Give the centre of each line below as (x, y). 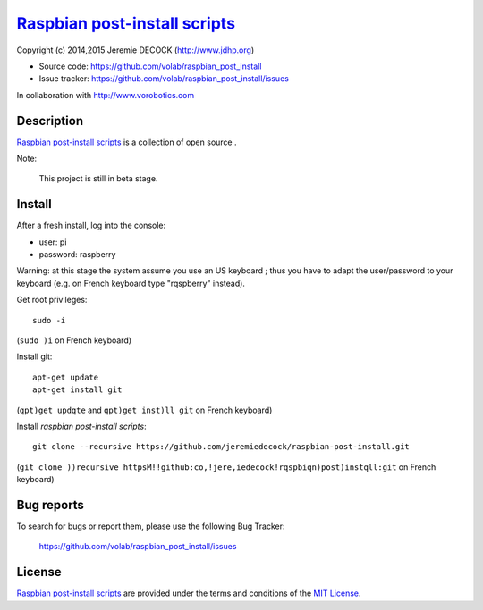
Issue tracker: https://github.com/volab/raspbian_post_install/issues (164, 79)
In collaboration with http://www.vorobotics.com (106, 95)
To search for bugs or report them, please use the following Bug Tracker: (151, 526)
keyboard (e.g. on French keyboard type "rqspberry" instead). (131, 283)
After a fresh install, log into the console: (91, 226)
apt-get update (66, 377)
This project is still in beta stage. (98, 179)
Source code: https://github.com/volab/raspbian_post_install (150, 66)
